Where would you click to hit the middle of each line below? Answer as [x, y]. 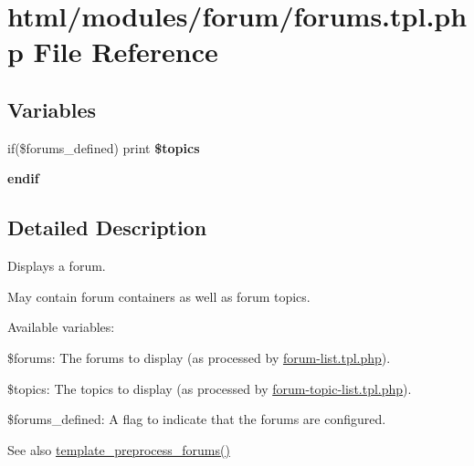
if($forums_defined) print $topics [104, 147]
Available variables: [61, 327]
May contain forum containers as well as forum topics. [159, 296]
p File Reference [113, 52]
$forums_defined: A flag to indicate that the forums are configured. [197, 419]
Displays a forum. [57, 266]
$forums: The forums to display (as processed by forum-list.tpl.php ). [199, 357]
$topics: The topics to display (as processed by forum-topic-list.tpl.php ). [210, 388]
